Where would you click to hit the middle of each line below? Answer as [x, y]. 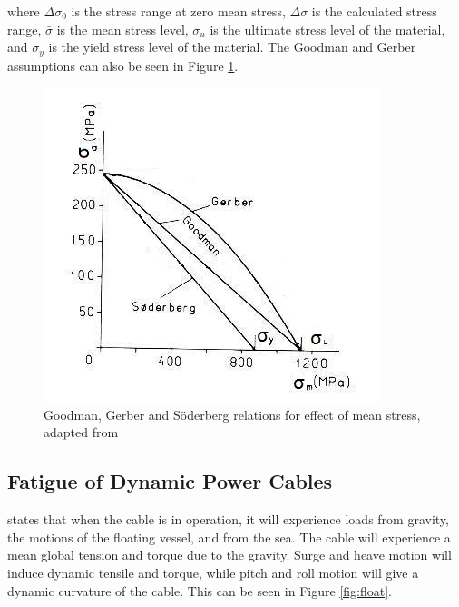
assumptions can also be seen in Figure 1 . [123, 65]
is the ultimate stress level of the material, [327, 29]
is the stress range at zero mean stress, [178, 11]
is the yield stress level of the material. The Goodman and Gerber [232, 47]
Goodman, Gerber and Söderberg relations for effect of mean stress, [232, 414]
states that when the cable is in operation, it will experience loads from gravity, [228, 519]
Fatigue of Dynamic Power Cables [170, 481]
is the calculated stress [374, 11]
